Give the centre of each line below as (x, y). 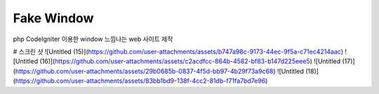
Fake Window (53, 18)
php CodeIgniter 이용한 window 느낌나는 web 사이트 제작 (93, 39)
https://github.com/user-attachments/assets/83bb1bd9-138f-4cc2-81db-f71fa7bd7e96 (140, 81)
